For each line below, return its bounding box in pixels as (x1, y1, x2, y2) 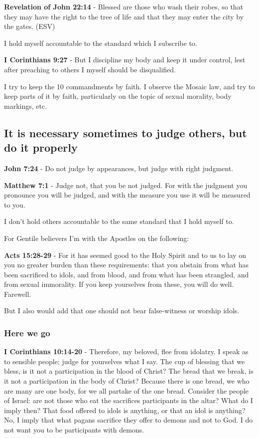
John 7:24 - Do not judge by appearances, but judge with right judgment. (4, 163, 234, 173)
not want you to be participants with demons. (4, 425, 144, 435)
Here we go (4, 326, 50, 339)
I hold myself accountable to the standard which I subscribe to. (4, 37, 197, 48)
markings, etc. (4, 100, 47, 111)
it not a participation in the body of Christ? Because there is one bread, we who (4, 376, 250, 386)
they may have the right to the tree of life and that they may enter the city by (4, 11, 244, 21)
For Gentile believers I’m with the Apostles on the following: (4, 232, 189, 243)
